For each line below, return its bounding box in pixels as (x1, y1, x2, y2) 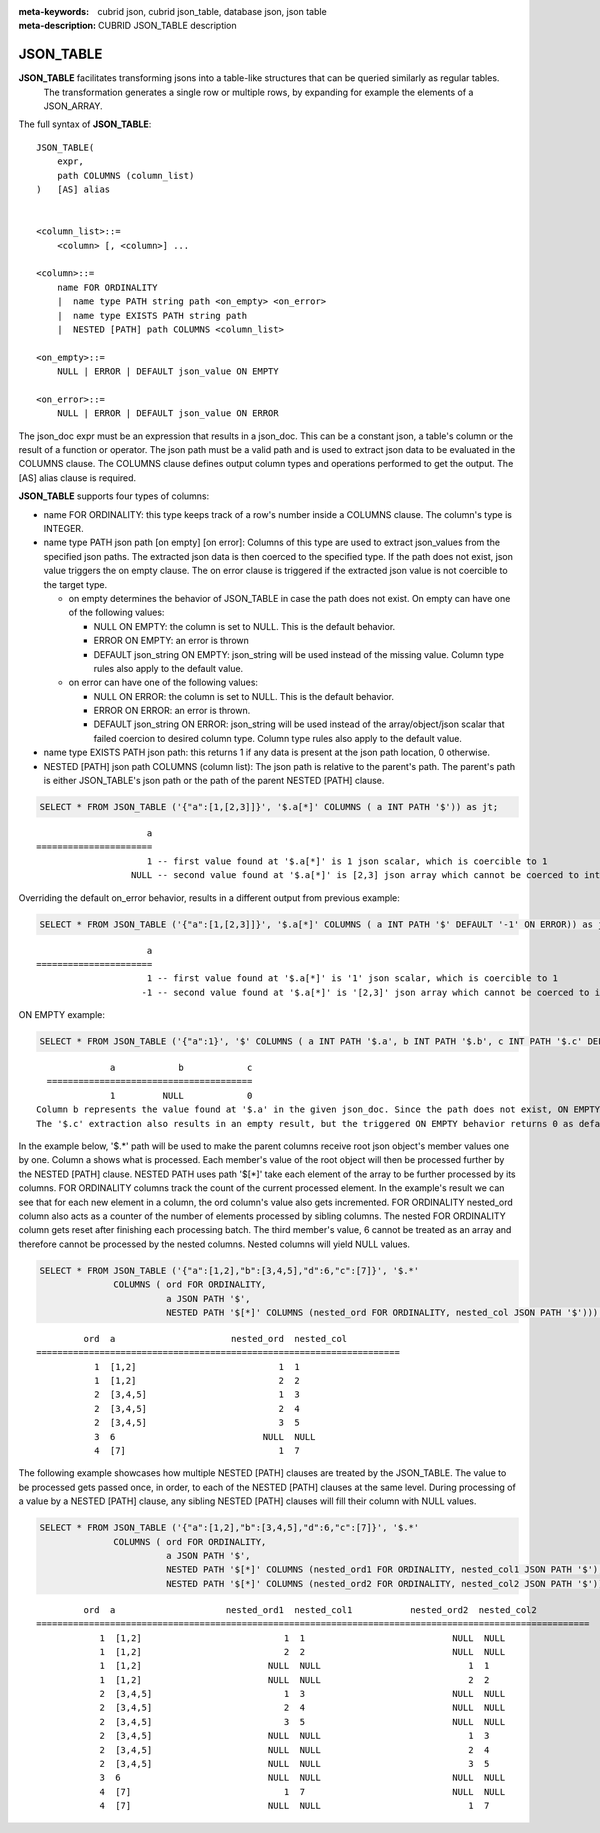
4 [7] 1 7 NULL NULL (99, 1786, 506, 1797)
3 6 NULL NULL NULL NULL (99, 1772, 506, 1784)
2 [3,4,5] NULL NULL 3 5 (99, 1758, 490, 1770)
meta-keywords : (18, 6, 90, 17)
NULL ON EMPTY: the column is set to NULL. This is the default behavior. (93, 620, 396, 632)
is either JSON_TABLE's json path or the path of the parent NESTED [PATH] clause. (43, 775, 385, 787)
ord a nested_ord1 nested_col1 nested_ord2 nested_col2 (83, 1604, 537, 1615)
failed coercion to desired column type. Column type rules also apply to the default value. (93, 732, 462, 744)
